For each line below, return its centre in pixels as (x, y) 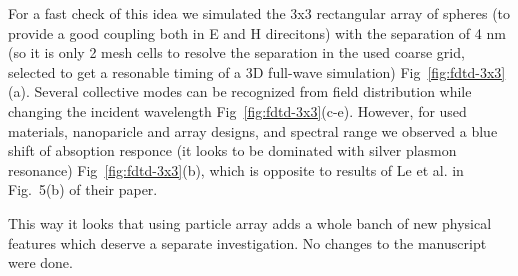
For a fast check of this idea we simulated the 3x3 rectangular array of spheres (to (259, 13)
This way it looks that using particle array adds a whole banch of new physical (250, 222)
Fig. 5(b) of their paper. (83, 189)
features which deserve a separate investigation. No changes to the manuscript (247, 242)
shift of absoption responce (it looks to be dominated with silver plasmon (232, 150)
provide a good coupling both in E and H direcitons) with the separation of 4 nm (257, 32)
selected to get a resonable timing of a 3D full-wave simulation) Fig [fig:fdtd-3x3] (257, 71)
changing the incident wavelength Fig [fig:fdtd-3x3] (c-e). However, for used (237, 110)
